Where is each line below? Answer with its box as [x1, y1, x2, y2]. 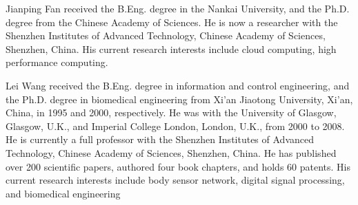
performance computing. [6, 55, 108, 69]
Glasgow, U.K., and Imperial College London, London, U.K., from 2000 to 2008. [6, 118, 345, 133]
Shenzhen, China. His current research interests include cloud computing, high [6, 41, 337, 56]
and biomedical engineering [6, 186, 121, 200]
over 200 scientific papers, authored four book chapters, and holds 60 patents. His [6, 159, 351, 173]
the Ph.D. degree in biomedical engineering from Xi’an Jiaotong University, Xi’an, [6, 91, 353, 106]
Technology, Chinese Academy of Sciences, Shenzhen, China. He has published [6, 145, 337, 160]
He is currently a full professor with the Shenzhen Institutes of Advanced [6, 132, 314, 147]
